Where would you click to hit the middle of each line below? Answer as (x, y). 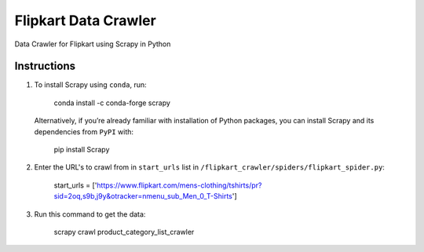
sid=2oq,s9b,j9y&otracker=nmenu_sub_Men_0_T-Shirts (143, 196)
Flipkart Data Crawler (85, 20)
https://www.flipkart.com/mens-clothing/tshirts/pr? (179, 185)
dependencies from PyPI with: (84, 131)
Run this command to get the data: (90, 214)
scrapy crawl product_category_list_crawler (124, 232)
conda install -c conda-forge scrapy (112, 103)
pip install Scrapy (82, 150)
